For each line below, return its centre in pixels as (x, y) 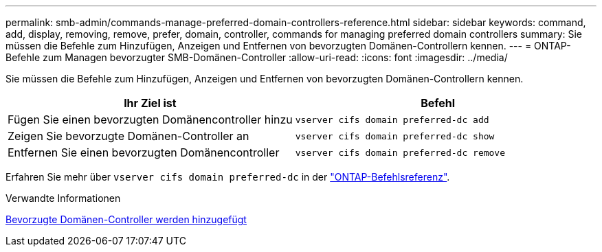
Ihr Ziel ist (150, 103)
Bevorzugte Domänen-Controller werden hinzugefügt (126, 219)
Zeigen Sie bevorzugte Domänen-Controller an (129, 136)
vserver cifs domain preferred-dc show (395, 136)
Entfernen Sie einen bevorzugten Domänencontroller (144, 152)
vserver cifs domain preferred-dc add (392, 119)
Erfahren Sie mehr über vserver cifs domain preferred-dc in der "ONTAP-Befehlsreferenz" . (228, 177)
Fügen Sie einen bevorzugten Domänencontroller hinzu (150, 119)
